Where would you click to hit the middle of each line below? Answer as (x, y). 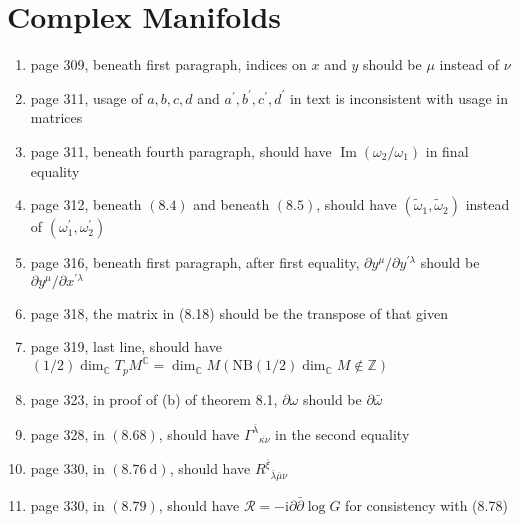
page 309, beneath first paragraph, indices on (168, 64)
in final (447, 150)
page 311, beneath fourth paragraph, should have (181, 150)
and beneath (231, 204)
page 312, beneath (86, 204)
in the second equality (342, 433)
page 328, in (67, 433)
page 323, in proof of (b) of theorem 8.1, (154, 398)
